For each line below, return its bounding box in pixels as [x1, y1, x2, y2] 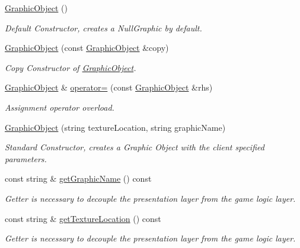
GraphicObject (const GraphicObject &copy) [5, 41, 169, 54]
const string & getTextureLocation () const [5, 212, 161, 224]
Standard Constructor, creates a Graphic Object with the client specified [5, 141, 264, 153]
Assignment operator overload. [5, 101, 114, 113]
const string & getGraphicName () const [5, 172, 152, 185]
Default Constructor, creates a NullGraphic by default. [5, 21, 202, 34]
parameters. [5, 152, 47, 165]
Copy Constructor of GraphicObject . [5, 61, 136, 73]
